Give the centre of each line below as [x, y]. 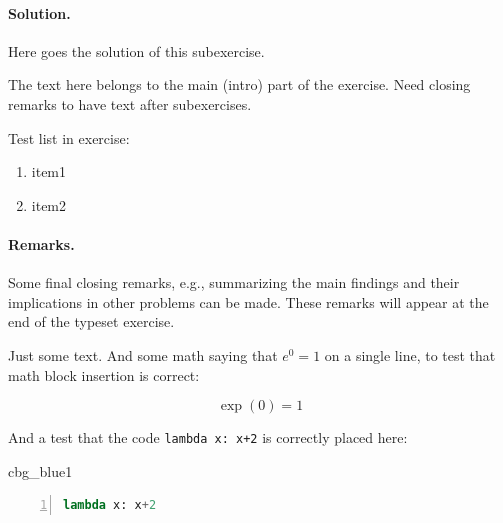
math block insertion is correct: [104, 374]
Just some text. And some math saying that [143, 354]
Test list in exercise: [69, 137]
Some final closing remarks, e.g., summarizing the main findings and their [234, 282]
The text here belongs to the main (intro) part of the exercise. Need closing [239, 84]
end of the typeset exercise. [91, 321]
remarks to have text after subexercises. [130, 103]
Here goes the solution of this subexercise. [136, 50]
